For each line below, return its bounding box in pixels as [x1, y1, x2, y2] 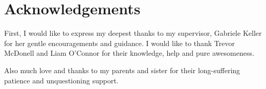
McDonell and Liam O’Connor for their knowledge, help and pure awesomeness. [4, 48, 254, 58]
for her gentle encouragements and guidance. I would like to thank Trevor [4, 37, 235, 48]
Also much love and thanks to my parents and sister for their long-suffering [4, 64, 240, 75]
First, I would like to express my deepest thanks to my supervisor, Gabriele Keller [4, 28, 262, 38]
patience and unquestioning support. [4, 75, 119, 85]
